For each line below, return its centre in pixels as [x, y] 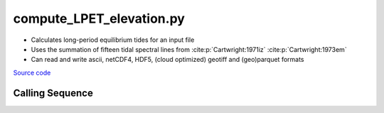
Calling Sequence [53, 93]
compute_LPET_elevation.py [99, 18]
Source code [32, 72]
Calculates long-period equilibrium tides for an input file [113, 40]
